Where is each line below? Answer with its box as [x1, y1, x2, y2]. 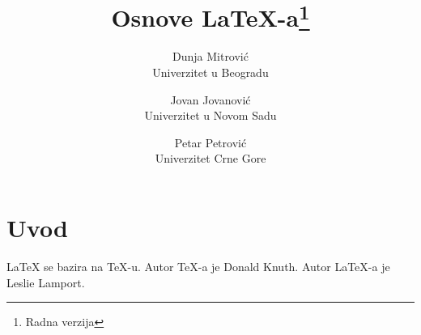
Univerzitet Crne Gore [155, 150, 266, 167]
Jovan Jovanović [170, 91, 251, 108]
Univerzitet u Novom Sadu [144, 107, 277, 124]
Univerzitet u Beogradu [152, 64, 269, 81]
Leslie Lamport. [6, 274, 85, 290]
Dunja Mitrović [172, 48, 249, 65]
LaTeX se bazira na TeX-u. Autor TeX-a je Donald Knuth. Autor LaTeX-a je [6, 257, 390, 274]
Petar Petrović [174, 134, 247, 151]
